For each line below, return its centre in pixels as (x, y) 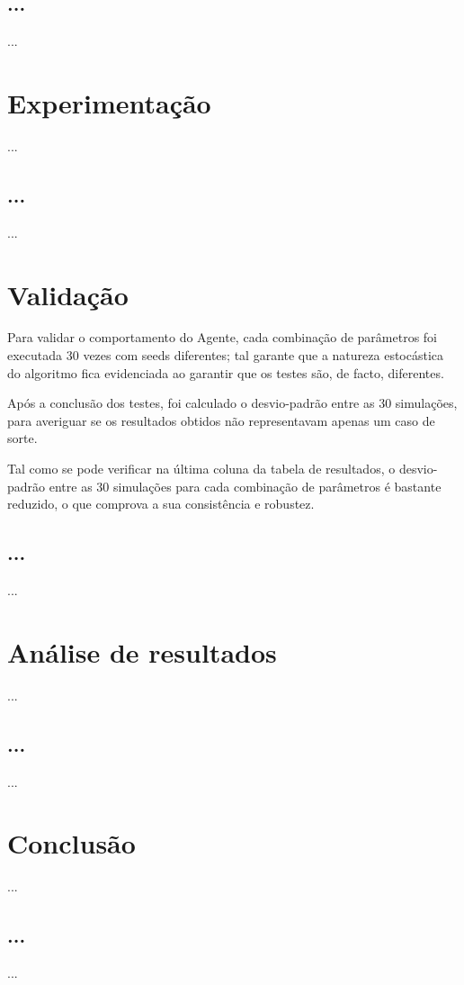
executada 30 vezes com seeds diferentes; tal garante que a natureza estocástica (226, 355)
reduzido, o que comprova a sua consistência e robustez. (161, 504)
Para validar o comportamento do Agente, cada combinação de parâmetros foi (223, 337)
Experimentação (109, 102)
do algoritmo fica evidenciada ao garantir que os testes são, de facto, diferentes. (226, 372)
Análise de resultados (142, 651)
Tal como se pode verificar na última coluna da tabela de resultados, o (201, 468)
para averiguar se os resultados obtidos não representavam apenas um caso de (221, 420)
